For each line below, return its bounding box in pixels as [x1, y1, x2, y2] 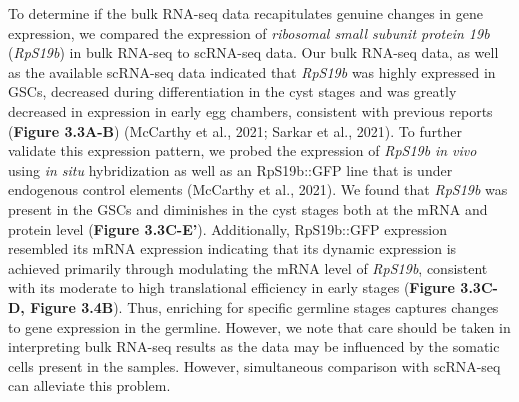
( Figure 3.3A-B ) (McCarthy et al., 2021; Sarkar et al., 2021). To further [8, 120, 462, 141]
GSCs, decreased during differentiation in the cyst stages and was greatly [8, 81, 457, 102]
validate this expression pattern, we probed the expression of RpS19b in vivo [8, 140, 477, 161]
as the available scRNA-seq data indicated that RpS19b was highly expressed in [8, 61, 496, 82]
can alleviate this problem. [8, 375, 171, 396]
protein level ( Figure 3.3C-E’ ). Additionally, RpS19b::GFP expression [8, 218, 448, 239]
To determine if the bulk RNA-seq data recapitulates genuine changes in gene [8, 3, 483, 23]
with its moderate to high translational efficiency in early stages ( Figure [8, 277, 455, 298]
